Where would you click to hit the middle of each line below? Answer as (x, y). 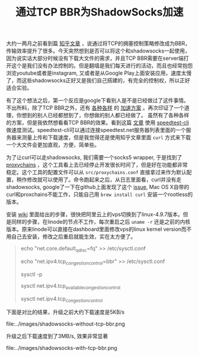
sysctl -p (31, 274)
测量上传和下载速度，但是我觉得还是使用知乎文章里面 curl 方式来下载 (106, 137)
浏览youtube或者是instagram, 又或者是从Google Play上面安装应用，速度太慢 (99, 73)
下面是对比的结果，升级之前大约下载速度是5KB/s (65, 312)
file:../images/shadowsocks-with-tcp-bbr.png (62, 348)
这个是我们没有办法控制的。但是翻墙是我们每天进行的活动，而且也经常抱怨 (102, 66)
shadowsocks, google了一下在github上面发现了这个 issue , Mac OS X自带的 (98, 187)
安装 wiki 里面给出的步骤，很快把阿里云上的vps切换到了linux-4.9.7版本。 (95, 214)
